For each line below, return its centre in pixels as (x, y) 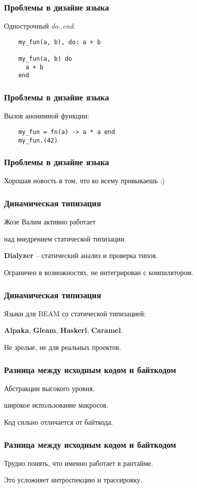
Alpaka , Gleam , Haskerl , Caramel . (63, 330)
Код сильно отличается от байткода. (58, 422)
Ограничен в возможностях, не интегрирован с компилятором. (99, 272)
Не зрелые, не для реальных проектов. (63, 347)
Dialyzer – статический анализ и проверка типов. (81, 255)
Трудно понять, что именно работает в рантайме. (79, 463)
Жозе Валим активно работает (50, 222)
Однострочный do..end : (40, 26)
